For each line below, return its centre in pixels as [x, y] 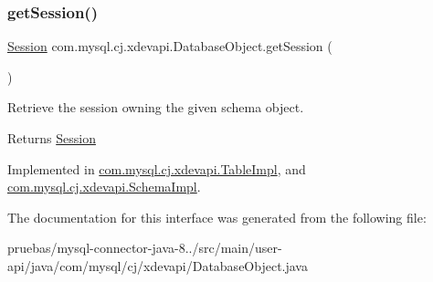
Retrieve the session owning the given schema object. [156, 107]
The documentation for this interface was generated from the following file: [217, 217]
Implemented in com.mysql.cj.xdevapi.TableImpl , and [157, 168]
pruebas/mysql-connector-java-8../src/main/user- [145, 248]
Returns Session [52, 138]
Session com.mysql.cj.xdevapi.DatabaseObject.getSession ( [170, 46]
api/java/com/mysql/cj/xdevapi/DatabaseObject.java [158, 265]
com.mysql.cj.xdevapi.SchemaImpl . [104, 187]
